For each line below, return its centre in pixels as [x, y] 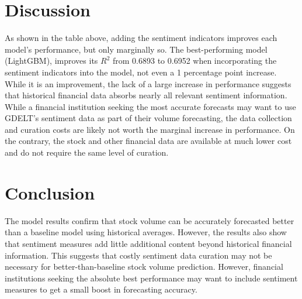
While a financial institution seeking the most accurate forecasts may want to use [150, 106]
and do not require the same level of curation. [87, 152]
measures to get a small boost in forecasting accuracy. [101, 289]
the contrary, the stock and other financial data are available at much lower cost [148, 141]
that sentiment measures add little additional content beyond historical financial [148, 243]
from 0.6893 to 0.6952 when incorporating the [195, 61]
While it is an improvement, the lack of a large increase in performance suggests [148, 83]
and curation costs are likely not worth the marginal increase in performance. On [150, 129]
